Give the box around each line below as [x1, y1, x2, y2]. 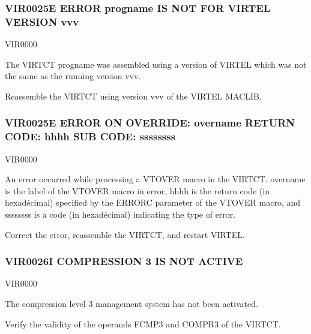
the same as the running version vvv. [5, 70, 141, 82]
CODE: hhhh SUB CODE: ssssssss [5, 129, 176, 144]
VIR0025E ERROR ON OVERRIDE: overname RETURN [5, 115, 295, 130]
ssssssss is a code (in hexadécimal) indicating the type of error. [5, 208, 236, 221]
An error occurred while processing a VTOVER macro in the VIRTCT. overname [5, 173, 306, 185]
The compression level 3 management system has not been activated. [5, 297, 258, 310]
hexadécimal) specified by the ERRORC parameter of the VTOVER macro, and [5, 196, 301, 209]
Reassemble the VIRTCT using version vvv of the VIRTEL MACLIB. [5, 89, 262, 102]
